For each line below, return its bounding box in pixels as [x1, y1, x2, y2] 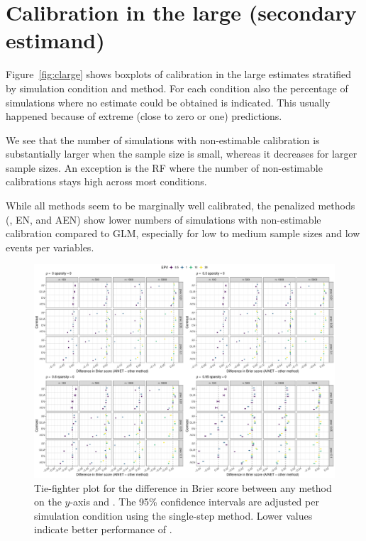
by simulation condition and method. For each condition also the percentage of [6, 80, 348, 95]
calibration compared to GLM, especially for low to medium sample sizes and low [6, 226, 360, 241]
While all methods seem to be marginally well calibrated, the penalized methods [6, 198, 355, 213]
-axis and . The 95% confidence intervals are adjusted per [70, 494, 319, 509]
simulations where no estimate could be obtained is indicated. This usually [6, 94, 331, 109]
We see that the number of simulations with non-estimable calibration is [6, 132, 320, 147]
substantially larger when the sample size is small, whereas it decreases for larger [6, 146, 357, 161]
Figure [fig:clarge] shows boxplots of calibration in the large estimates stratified [6, 67, 351, 82]
